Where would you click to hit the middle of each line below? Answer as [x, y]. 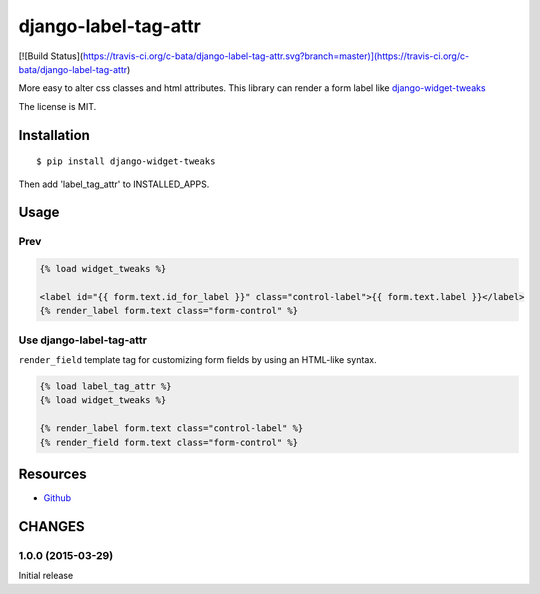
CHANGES [51, 526]
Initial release [46, 576]
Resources [52, 473]
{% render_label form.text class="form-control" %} [169, 311]
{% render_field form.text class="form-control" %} [169, 442]
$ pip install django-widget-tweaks [126, 161]
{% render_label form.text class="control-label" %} [171, 428]
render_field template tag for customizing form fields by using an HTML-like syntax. [197, 359]
